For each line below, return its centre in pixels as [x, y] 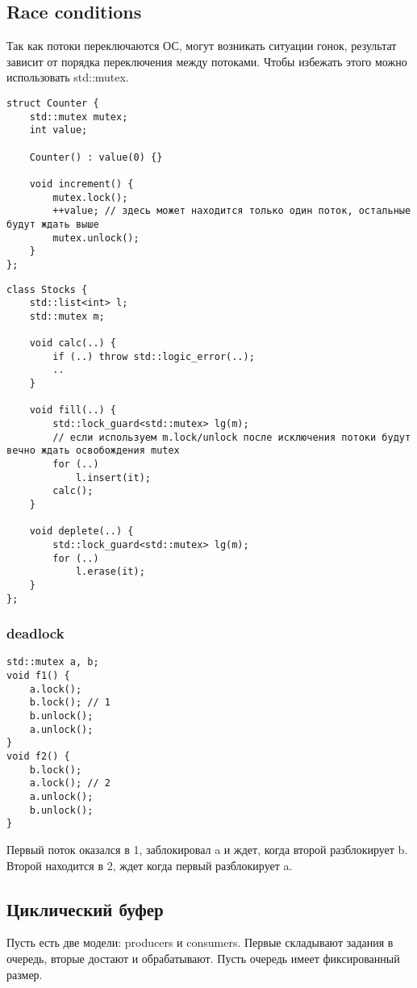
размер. [25, 974]
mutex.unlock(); [96, 238]
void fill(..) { [73, 410]
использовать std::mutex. [68, 77]
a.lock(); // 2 [70, 783]
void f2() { [38, 757]
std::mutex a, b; [53, 662]
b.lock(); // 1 [70, 703]
